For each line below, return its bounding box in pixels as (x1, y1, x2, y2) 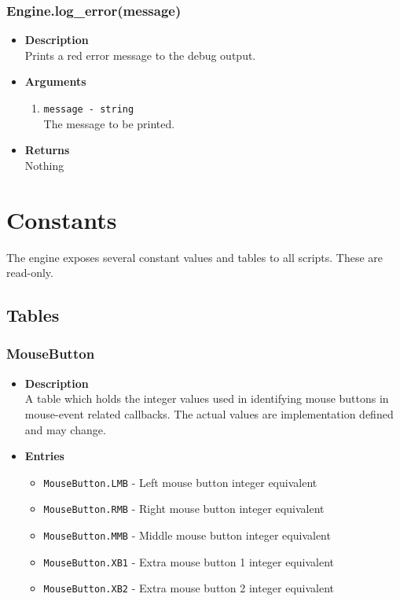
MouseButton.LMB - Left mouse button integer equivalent (43, 474, 317, 490)
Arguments (24, 73, 86, 90)
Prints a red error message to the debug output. (24, 46, 256, 63)
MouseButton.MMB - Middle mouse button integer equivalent (43, 527, 331, 544)
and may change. (24, 421, 106, 437)
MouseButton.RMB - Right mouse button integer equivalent (43, 500, 325, 517)
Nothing (24, 157, 64, 173)
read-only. (6, 264, 53, 281)
